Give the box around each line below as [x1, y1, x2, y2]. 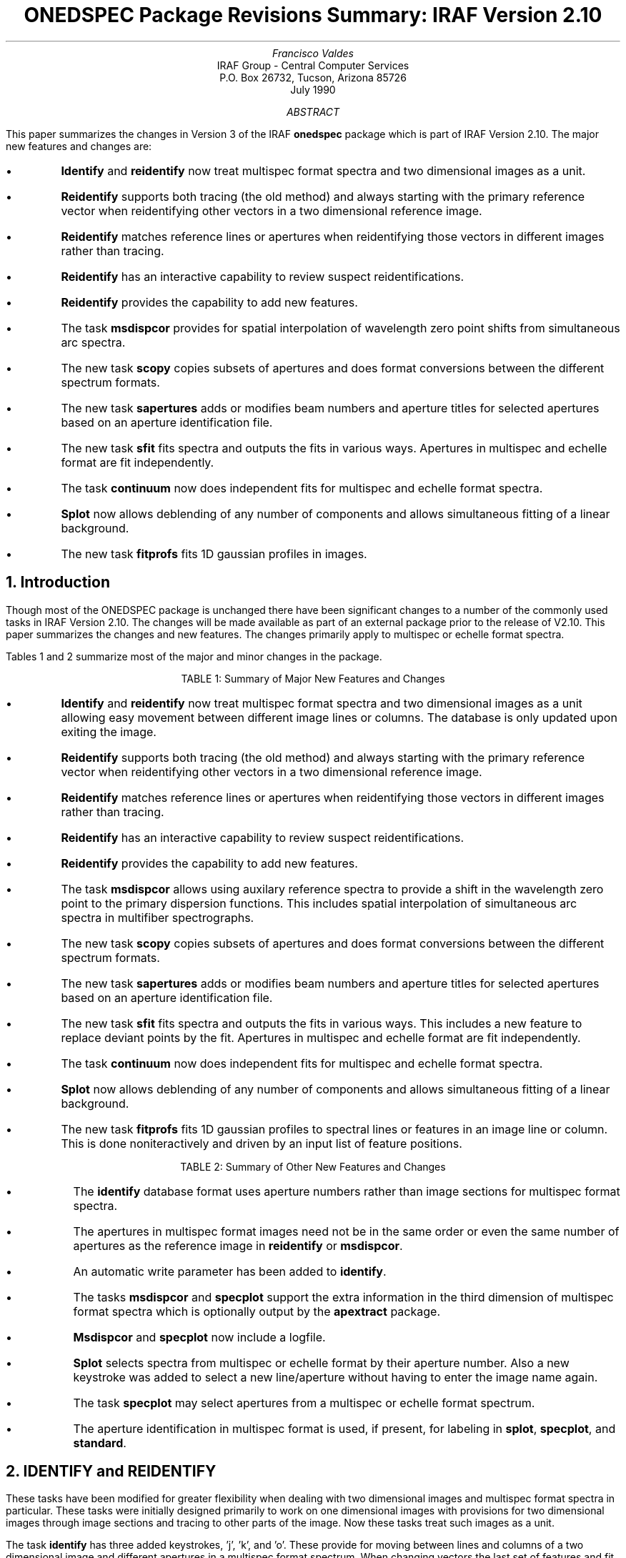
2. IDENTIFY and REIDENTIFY [6, 1462, 217, 1481]
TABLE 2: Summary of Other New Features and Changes [180, 1160, 446, 1173]
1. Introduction [6, 573, 110, 592]
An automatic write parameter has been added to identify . [73, 1264, 387, 1279]
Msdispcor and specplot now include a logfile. [73, 1329, 326, 1344]
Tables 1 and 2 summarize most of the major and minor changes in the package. [6, 650, 382, 663]
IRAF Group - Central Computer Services [217, 59, 409, 71]
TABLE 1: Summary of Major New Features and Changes [181, 672, 445, 685]
